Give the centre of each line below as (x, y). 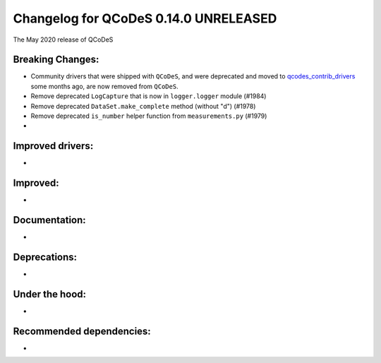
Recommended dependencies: (82, 331)
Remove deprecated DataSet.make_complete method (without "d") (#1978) (143, 106)
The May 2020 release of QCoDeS (63, 40)
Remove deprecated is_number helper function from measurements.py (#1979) (149, 116)
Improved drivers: (53, 146)
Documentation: (49, 220)
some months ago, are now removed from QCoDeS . (105, 86)
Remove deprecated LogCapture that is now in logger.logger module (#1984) (149, 96)
